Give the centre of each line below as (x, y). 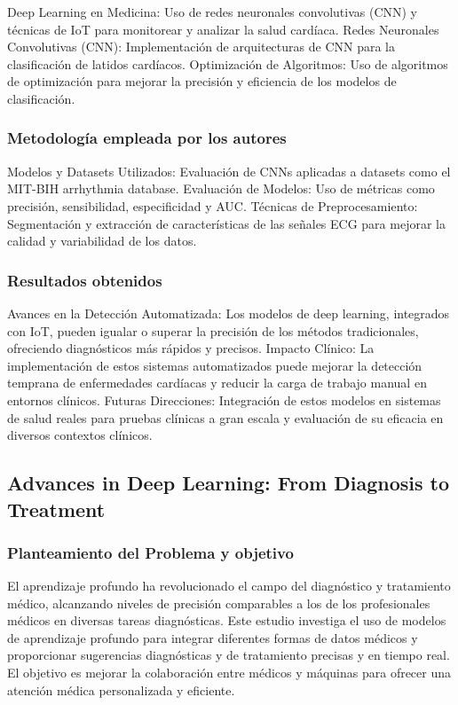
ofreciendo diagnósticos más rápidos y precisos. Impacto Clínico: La (191, 348)
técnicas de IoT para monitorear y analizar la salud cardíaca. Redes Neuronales (223, 29)
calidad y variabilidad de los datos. (102, 241)
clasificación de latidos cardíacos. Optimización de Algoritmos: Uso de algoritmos (228, 63)
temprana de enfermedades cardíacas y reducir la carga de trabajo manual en (217, 383)
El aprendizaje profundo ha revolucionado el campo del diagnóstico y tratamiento (229, 586)
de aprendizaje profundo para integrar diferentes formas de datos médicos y (213, 637)
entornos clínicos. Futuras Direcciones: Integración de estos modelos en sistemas (224, 399)
